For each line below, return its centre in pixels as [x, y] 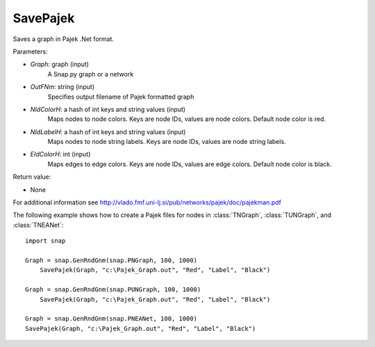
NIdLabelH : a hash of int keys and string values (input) [108, 131]
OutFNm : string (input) [62, 87]
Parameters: [30, 51]
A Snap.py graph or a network [91, 74]
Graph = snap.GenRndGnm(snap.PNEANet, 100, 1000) [111, 319]
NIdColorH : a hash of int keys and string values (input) [108, 109]
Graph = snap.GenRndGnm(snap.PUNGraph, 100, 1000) [113, 290]
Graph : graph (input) [60, 64]
